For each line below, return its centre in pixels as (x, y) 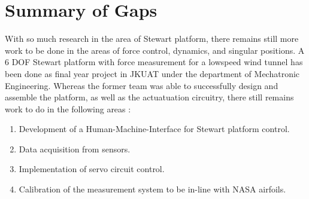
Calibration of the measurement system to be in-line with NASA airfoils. (152, 189)
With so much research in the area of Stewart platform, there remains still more (152, 39)
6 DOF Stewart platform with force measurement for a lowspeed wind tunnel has (154, 62)
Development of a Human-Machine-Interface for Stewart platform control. (154, 129)
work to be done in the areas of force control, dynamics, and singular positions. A (155, 50)
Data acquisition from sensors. (75, 149)
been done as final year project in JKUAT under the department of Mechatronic (152, 73)
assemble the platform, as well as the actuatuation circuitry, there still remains (149, 97)
